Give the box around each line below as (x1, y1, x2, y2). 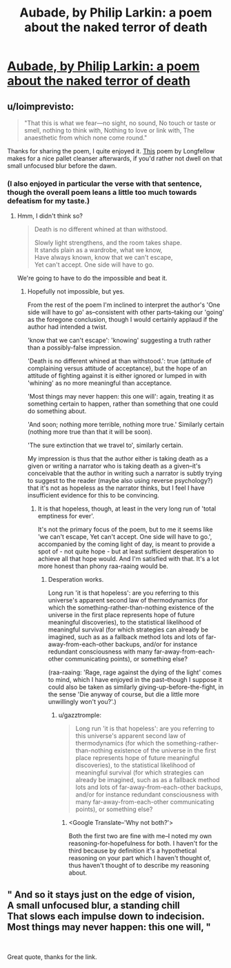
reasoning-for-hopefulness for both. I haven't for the (68, 839, 219, 848)
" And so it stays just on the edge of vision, (7, 889, 196, 900)
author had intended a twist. (27, 323, 108, 331)
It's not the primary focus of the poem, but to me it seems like (37, 525, 214, 533)
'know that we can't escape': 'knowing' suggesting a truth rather (27, 336, 212, 345)
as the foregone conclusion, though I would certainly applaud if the (27, 316, 219, 324)
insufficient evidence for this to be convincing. (27, 491, 160, 500)
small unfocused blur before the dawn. (7, 162, 117, 170)
